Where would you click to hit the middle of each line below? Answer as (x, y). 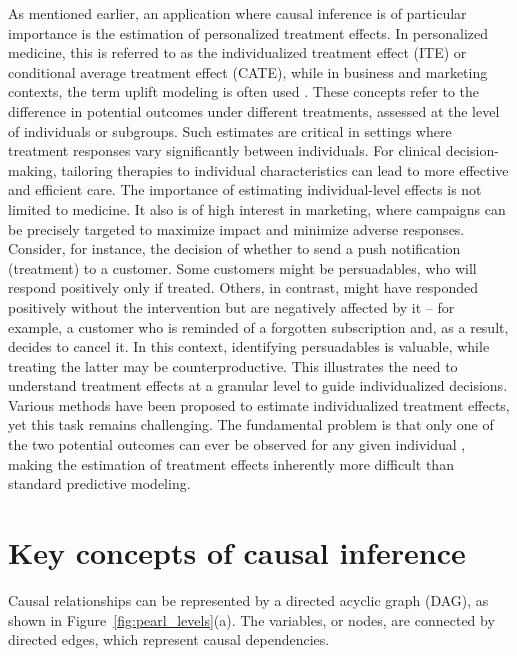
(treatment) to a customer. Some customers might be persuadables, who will (242, 267)
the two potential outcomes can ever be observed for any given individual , (237, 444)
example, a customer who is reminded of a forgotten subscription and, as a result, (258, 326)
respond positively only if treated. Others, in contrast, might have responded (243, 287)
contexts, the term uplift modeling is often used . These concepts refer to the (244, 91)
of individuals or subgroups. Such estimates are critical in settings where (230, 130)
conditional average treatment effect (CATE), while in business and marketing (248, 71)
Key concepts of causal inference (237, 552)
